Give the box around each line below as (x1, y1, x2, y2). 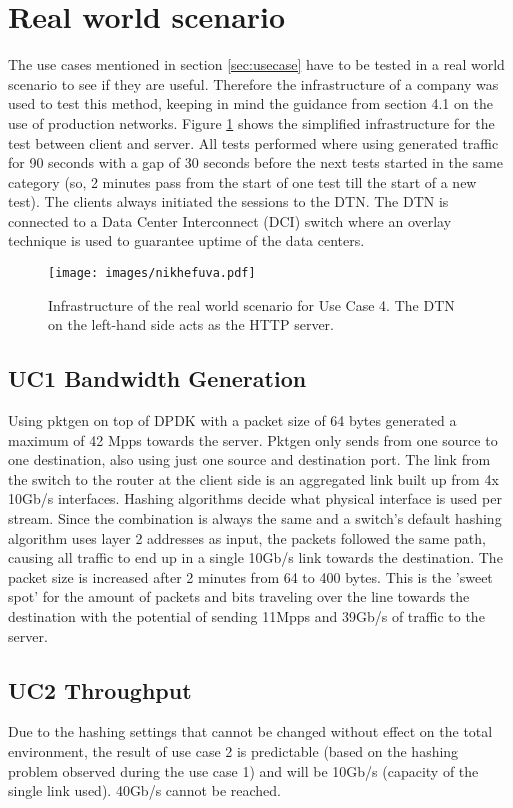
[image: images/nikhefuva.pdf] (48, 266, 256, 281)
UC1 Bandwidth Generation (8, 363, 307, 394)
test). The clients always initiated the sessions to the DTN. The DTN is (8, 191, 449, 212)
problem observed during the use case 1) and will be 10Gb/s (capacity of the (8, 760, 479, 781)
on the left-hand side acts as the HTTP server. (48, 314, 334, 335)
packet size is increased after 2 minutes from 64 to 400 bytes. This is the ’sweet (8, 566, 493, 587)
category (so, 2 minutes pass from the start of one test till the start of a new (8, 171, 477, 192)
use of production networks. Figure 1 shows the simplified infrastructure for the (8, 112, 495, 133)
